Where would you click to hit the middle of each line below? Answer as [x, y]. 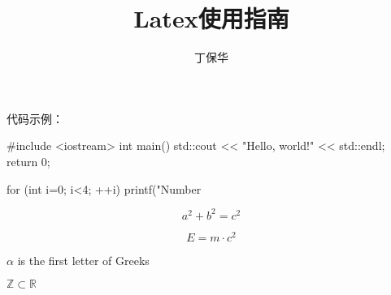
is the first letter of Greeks [83, 260]
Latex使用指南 [211, 18]
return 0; [28, 161]
